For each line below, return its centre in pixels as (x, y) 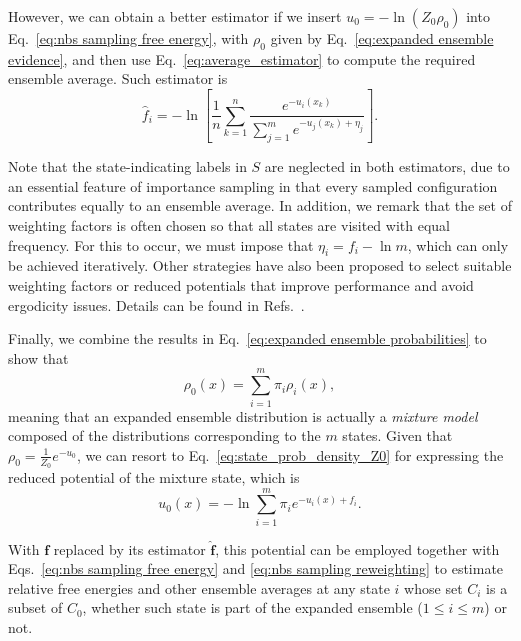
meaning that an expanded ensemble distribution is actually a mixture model (243, 415)
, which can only (458, 244)
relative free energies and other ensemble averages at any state (199, 587)
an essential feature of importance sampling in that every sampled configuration (253, 185)
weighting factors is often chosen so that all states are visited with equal (229, 225)
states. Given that (397, 435)
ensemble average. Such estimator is (118, 78)
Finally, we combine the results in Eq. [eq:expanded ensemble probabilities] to (247, 338)
